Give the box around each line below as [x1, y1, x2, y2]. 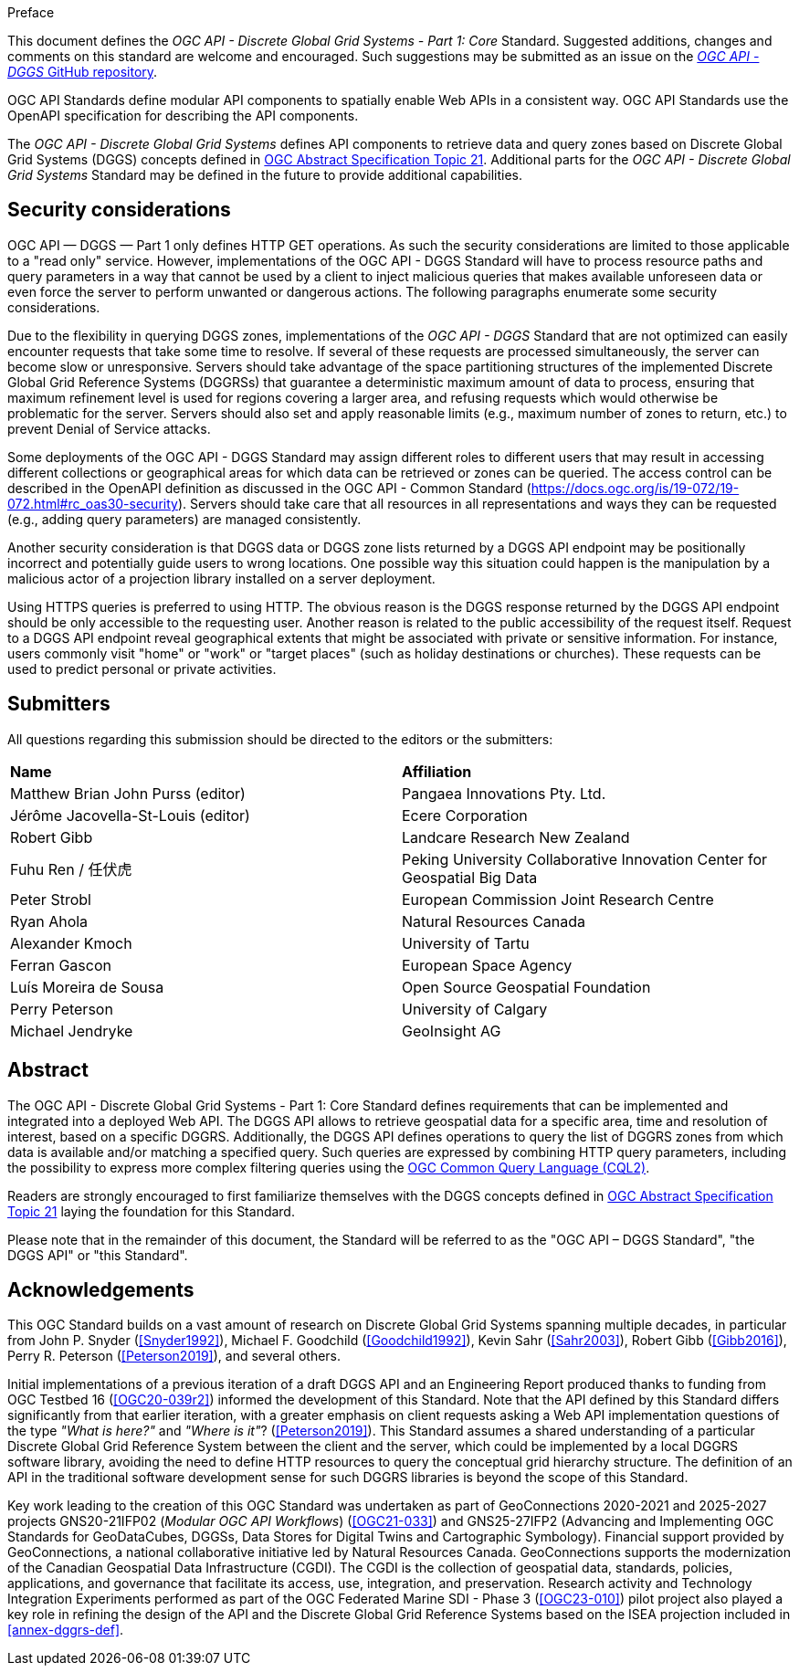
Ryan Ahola [10, 911, 89, 931]
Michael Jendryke [10, 1021, 133, 1040]
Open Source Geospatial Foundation [402, 977, 651, 996]
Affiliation [402, 762, 472, 781]
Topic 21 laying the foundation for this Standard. [7, 1203, 295, 1219]
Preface [7, 5, 55, 20]
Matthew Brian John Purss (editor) [10, 784, 246, 803]
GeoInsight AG [402, 1021, 501, 1040]
